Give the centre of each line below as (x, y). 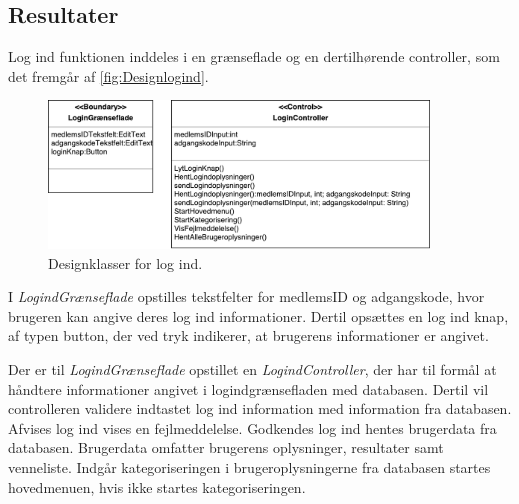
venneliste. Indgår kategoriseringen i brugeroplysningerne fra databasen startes (249, 467)
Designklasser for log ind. (125, 262)
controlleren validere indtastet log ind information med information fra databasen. (260, 408)
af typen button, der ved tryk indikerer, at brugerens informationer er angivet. (248, 335)
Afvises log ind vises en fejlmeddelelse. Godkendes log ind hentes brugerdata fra (252, 427)
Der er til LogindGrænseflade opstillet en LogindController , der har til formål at (252, 369)
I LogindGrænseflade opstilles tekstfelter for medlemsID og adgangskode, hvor (246, 296)
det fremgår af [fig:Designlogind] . (108, 75)
